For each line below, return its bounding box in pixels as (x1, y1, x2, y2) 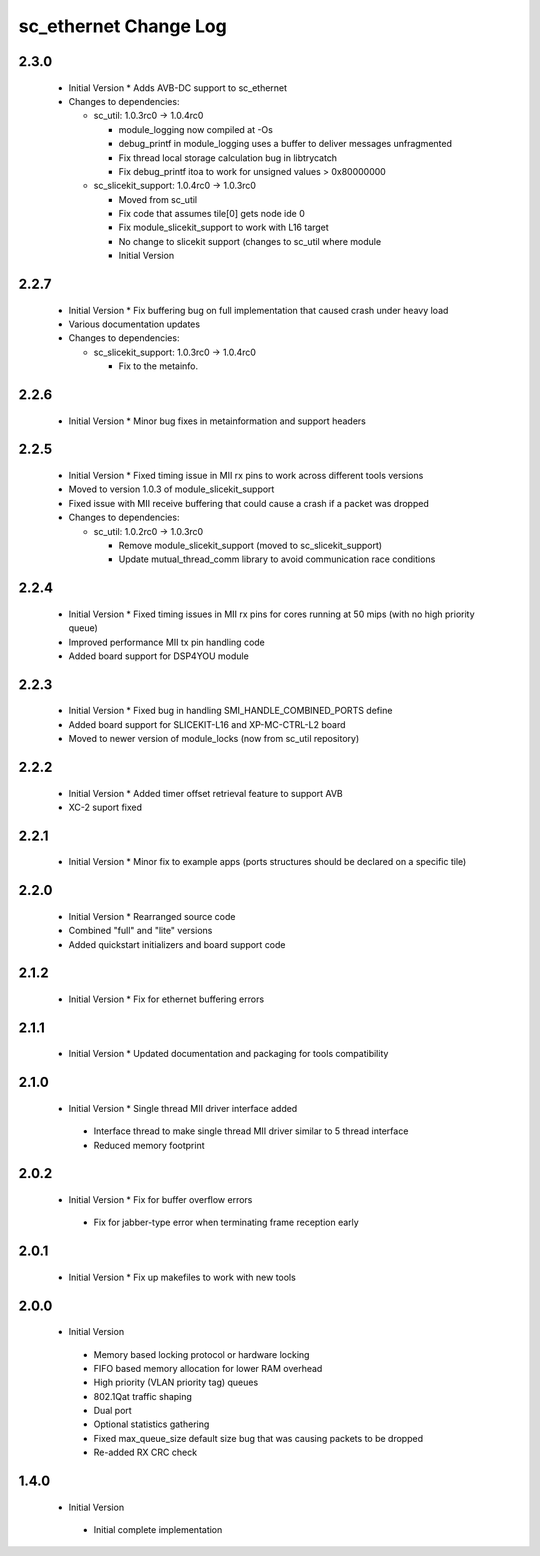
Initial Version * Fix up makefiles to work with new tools (68, 1271, 297, 1283)
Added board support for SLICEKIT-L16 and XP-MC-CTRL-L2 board (68, 718, 346, 730)
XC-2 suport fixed (68, 801, 143, 813)
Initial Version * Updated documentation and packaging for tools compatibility (68, 1048, 389, 1060)
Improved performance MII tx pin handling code (68, 636, 265, 648)
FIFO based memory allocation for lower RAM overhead (93, 1362, 323, 1374)
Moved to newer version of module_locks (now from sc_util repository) (68, 733, 360, 745)
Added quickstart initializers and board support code (68, 938, 286, 950)
